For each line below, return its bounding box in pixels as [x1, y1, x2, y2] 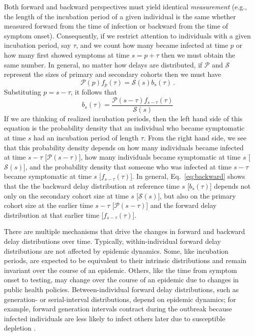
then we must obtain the [161, 49, 235, 60]
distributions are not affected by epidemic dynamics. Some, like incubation [4, 245, 228, 256]
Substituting [4, 87, 41, 97]
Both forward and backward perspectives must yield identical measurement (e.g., [4, 1, 247, 11]
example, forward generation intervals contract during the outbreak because [4, 303, 232, 314]
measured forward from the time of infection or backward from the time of [4, 21, 228, 31]
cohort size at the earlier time [4, 200, 93, 210]
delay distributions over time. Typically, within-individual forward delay [4, 235, 221, 246]
